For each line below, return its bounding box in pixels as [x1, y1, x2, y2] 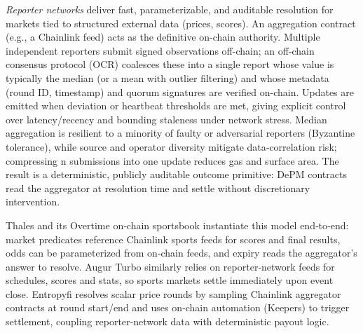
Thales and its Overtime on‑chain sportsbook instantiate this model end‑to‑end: [6, 217, 349, 232]
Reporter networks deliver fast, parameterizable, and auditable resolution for [6, 2, 334, 16]
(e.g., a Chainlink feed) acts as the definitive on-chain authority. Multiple [6, 29, 320, 44]
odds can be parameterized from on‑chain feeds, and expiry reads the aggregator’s [6, 245, 357, 260]
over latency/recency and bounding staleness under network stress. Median [6, 111, 327, 126]
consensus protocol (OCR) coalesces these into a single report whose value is [6, 57, 334, 72]
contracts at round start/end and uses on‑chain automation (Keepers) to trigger [6, 300, 350, 315]
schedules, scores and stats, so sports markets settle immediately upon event [6, 273, 334, 287]
